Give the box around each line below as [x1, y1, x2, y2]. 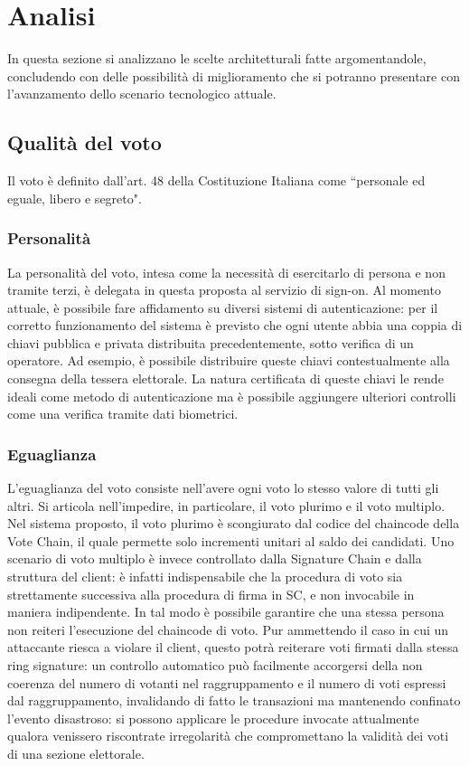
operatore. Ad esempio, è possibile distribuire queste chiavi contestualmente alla [7, 351, 450, 370]
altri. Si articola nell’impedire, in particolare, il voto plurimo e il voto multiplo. [7, 496, 446, 515]
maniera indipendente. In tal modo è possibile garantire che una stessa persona [7, 602, 445, 621]
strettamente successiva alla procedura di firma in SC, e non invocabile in [7, 584, 415, 603]
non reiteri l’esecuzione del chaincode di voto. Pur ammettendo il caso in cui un [7, 619, 449, 638]
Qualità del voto [7, 128, 162, 156]
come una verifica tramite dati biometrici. [7, 404, 239, 423]
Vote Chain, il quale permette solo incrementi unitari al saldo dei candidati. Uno [7, 531, 455, 550]
